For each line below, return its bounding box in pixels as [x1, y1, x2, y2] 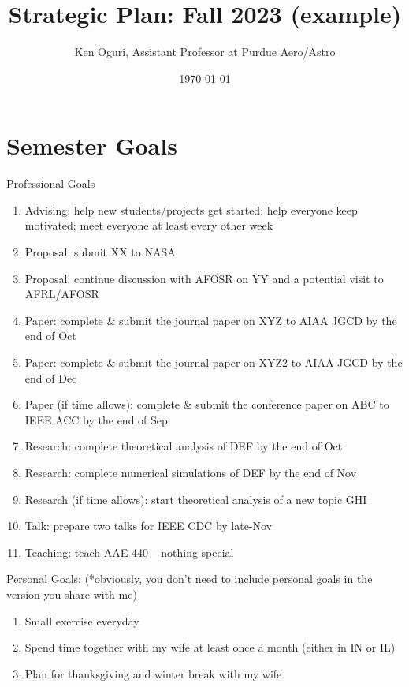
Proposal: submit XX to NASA [24, 244, 176, 260]
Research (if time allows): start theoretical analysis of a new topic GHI [24, 491, 367, 507]
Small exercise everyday [24, 612, 139, 629]
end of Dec [24, 369, 77, 386]
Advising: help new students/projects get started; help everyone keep [24, 201, 358, 218]
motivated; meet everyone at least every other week [24, 217, 273, 233]
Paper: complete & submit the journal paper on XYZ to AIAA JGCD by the [24, 312, 397, 328]
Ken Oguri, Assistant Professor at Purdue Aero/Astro [74, 43, 336, 60]
